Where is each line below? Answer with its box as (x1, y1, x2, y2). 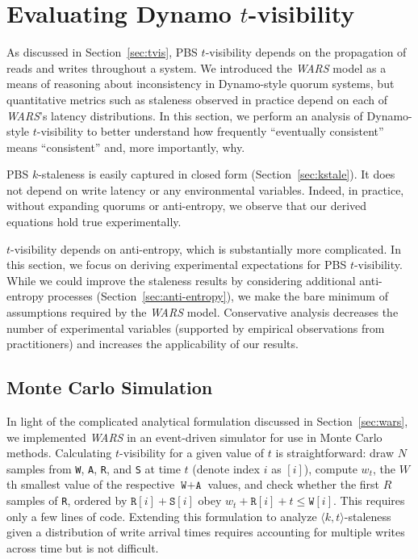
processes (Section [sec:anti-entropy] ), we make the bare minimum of (47, 288, 388, 305)
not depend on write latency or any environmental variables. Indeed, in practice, (6, 181, 404, 198)
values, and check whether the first (207, 476, 380, 493)
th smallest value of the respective (6, 476, 175, 493)
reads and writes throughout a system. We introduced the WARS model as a (6, 59, 387, 76)
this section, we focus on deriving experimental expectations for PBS (6, 256, 347, 273)
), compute (303, 460, 357, 477)
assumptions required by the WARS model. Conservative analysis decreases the (6, 304, 399, 321)
